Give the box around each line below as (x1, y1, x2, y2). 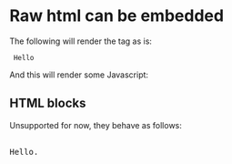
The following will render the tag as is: (9, 36, 153, 46)
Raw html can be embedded (9, 5, 225, 26)
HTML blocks (9, 96, 86, 111)
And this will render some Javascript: (9, 69, 148, 80)
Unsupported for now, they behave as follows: (9, 119, 182, 130)
